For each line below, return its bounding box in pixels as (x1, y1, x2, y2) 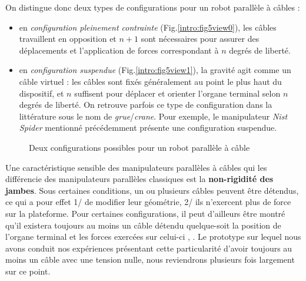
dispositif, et (19, 87, 64, 99)
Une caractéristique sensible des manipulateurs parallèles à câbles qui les (5, 161, 267, 173)
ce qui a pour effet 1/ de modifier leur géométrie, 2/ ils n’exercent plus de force (5, 196, 291, 208)
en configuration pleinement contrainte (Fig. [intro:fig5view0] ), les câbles (19, 21, 277, 33)
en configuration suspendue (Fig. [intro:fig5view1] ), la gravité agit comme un (19, 64, 291, 76)
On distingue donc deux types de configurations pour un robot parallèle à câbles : (5, 1, 300, 13)
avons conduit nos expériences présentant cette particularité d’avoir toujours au (5, 242, 292, 254)
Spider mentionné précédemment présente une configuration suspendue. (19, 121, 277, 134)
